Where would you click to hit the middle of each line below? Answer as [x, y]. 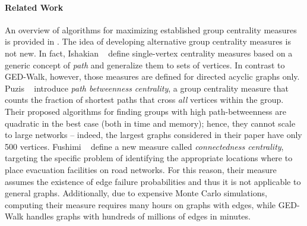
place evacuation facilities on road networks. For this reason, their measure [141, 169]
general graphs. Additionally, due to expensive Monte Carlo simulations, [136, 193]
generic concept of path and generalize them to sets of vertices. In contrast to [145, 65]
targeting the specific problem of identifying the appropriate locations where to [149, 158]
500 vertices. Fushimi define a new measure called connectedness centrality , [144, 146]
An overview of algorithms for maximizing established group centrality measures [151, 29]
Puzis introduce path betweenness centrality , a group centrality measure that [147, 88]
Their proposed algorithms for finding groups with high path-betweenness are [145, 111]
